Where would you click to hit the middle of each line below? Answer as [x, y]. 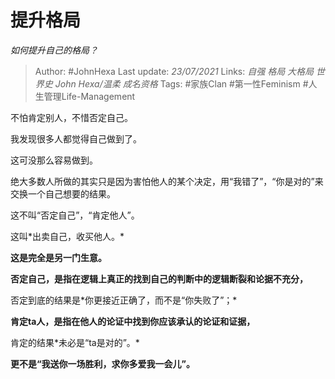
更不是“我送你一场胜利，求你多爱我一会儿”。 [103, 363]
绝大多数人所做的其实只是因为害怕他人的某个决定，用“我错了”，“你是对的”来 [167, 181]
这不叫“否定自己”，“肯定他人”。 [75, 215]
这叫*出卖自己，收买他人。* [67, 236]
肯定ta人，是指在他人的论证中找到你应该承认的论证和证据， [133, 321]
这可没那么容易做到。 [54, 160]
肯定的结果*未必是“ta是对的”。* [75, 342]
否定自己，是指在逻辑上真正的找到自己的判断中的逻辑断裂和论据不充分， [159, 278]
